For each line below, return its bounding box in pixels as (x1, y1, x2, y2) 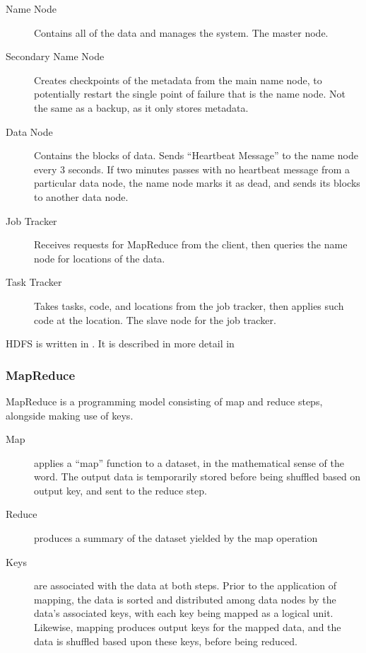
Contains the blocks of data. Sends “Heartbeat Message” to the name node (34, 148, 358, 163)
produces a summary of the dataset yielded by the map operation (34, 531, 318, 545)
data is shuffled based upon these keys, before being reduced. (34, 633, 298, 648)
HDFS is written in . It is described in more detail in (6, 336, 235, 351)
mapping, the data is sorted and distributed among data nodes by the (34, 591, 336, 606)
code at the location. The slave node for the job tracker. (34, 312, 276, 327)
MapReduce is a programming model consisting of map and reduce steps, (6, 393, 323, 408)
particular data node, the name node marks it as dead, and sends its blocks (34, 175, 360, 190)
